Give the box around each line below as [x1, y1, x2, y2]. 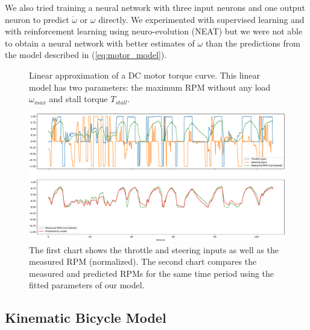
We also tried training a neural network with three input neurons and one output [5, 1, 305, 13]
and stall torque [49, 92, 108, 105]
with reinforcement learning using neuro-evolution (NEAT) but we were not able [5, 25, 303, 37]
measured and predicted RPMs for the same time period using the [29, 267, 274, 279]
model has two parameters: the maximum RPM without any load [29, 80, 271, 93]
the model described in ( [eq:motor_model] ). [5, 48, 167, 61]
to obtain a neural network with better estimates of [5, 36, 195, 49]
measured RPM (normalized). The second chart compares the [29, 255, 257, 268]
